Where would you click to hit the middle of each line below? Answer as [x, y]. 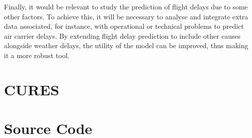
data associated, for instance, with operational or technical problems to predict [124, 26]
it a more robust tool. [37, 55]
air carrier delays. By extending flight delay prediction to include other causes [122, 35]
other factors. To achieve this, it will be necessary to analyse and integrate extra [126, 16]
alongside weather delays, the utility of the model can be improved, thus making [126, 45]
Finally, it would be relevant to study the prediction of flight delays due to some [126, 6]
